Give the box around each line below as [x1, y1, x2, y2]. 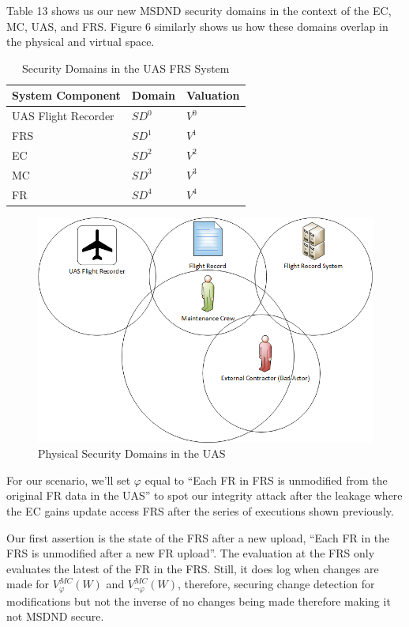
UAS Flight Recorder [12, 108, 114, 124]
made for [6, 576, 50, 592]
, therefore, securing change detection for [178, 576, 375, 592]
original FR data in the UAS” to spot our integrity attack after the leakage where [6, 487, 403, 504]
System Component [12, 87, 121, 104]
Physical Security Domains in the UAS [38, 445, 226, 462]
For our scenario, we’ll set [6, 471, 131, 488]
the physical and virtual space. [6, 33, 155, 50]
